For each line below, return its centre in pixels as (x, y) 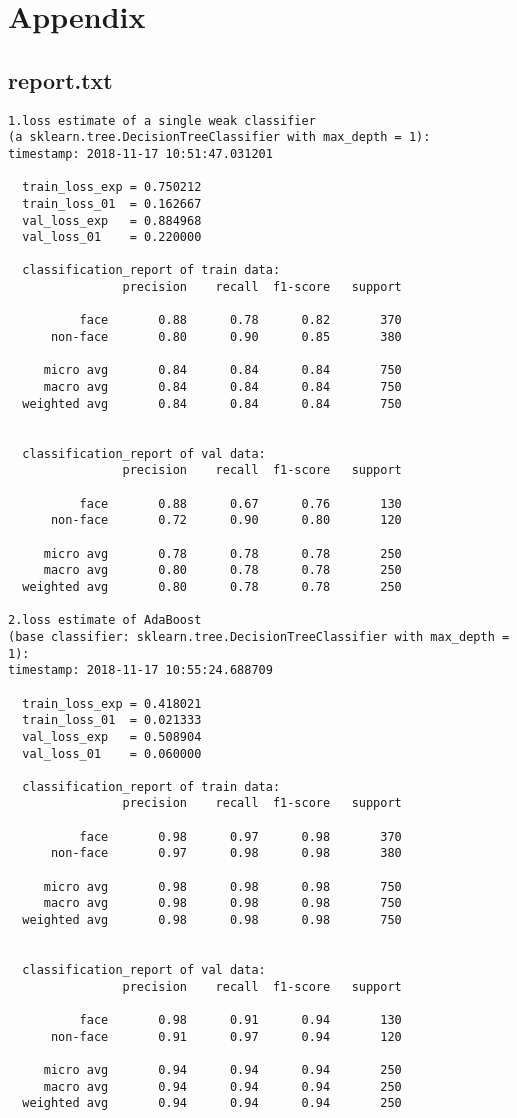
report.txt (60, 79)
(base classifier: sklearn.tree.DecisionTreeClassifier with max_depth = (259, 636)
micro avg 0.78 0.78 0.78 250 (222, 553)
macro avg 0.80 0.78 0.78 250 (222, 570)
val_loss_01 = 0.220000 (112, 237)
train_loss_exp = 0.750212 (112, 187)
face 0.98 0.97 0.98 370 (240, 836)
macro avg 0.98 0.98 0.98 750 (222, 903)
